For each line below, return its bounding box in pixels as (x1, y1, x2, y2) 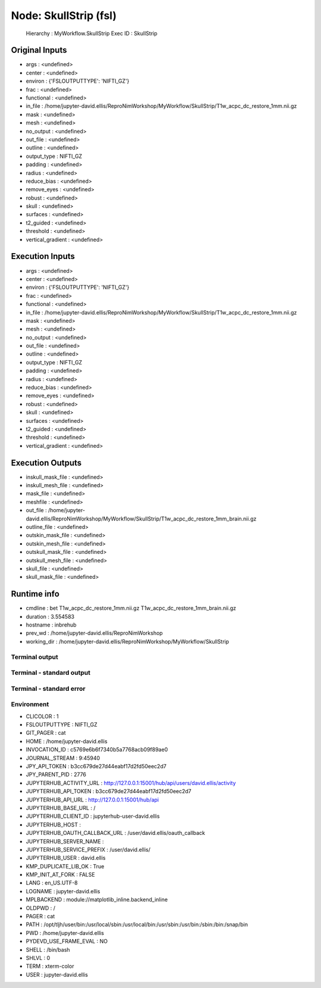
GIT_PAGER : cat (26, 730, 66, 737)
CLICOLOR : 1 (26, 712, 59, 720)
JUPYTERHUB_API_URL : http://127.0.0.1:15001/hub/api (26, 796, 159, 803)
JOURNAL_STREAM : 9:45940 (26, 754, 100, 762)
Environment (11, 700, 49, 709)
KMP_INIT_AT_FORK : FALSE (26, 871, 95, 878)
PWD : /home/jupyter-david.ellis (26, 929, 104, 936)
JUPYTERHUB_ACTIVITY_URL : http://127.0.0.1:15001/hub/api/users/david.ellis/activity (26, 779, 236, 786)
